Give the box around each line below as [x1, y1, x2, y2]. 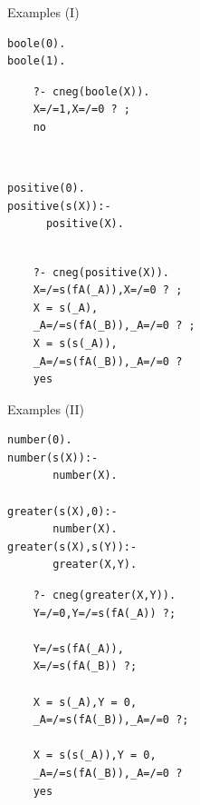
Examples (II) [7, 399, 85, 418]
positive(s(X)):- [7, 199, 111, 213]
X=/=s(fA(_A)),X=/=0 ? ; [33, 283, 183, 297]
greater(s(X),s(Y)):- [7, 540, 138, 553]
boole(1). [7, 55, 66, 68]
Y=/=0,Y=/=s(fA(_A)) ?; [33, 606, 176, 620]
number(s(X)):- [7, 451, 99, 464]
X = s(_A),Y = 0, [33, 695, 138, 709]
